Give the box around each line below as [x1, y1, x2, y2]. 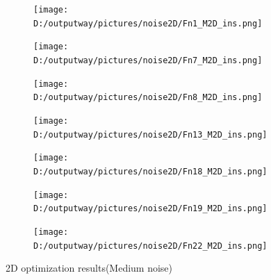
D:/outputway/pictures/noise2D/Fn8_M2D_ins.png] [33, 92, 263, 103]
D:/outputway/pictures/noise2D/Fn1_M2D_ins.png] [33, 18, 263, 28]
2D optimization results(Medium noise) [6, 261, 173, 275]
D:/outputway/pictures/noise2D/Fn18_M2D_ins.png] [33, 166, 268, 176]
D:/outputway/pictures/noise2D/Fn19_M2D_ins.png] [33, 204, 268, 214]
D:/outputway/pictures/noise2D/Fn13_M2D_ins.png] [33, 129, 268, 140]
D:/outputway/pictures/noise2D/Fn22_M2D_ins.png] [33, 240, 268, 251]
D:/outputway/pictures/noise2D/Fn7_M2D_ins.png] [33, 55, 263, 65]
